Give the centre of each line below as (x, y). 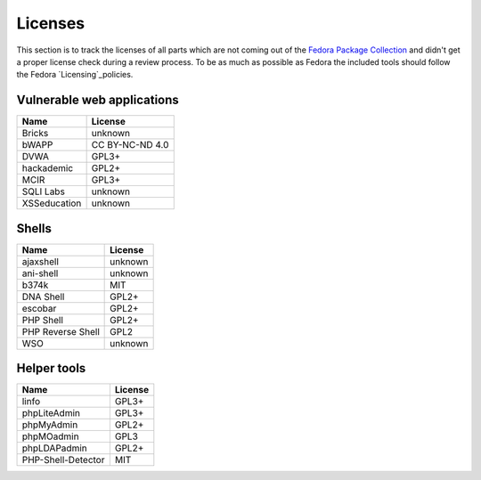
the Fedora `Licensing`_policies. (75, 75)
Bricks (35, 134)
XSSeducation (52, 203)
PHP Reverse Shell (61, 331)
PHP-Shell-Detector (63, 460)
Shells (34, 228)
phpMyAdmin (50, 425)
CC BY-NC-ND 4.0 (130, 145)
